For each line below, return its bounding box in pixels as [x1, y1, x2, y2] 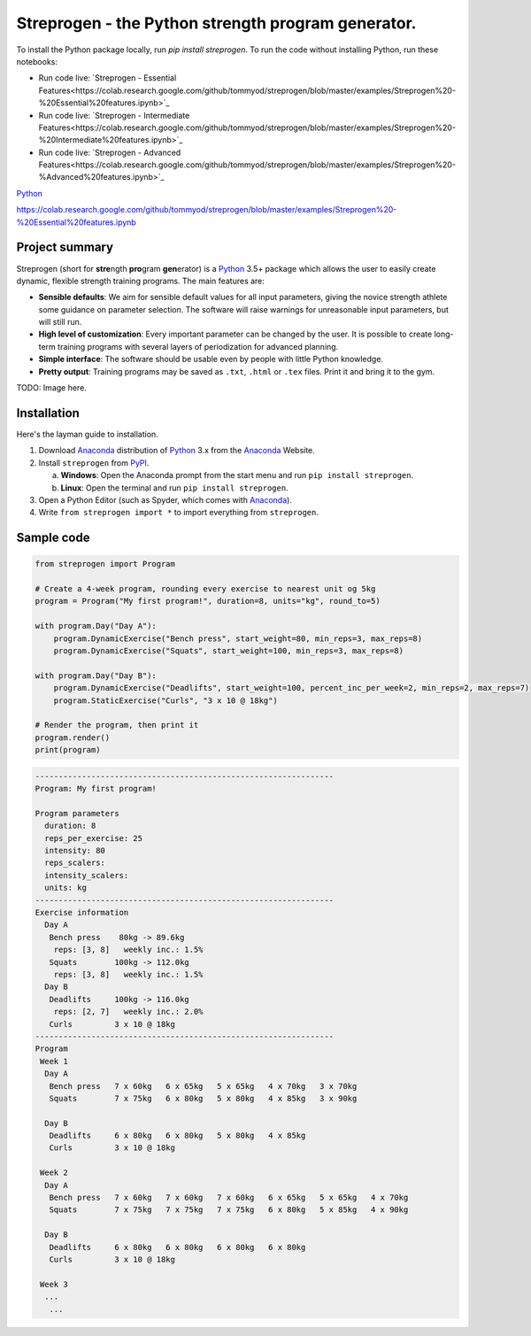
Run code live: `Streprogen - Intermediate [38, 110, 190, 120]
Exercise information [35, 907, 129, 918]
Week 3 [40, 1279, 68, 1289]
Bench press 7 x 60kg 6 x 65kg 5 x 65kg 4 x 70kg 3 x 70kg [49, 1081, 358, 1091]
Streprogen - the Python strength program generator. [16, 13, 417, 33]
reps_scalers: [44, 858, 106, 868]
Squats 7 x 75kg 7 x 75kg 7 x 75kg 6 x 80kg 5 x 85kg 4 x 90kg [49, 1205, 409, 1215]
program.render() [35, 732, 111, 743]
